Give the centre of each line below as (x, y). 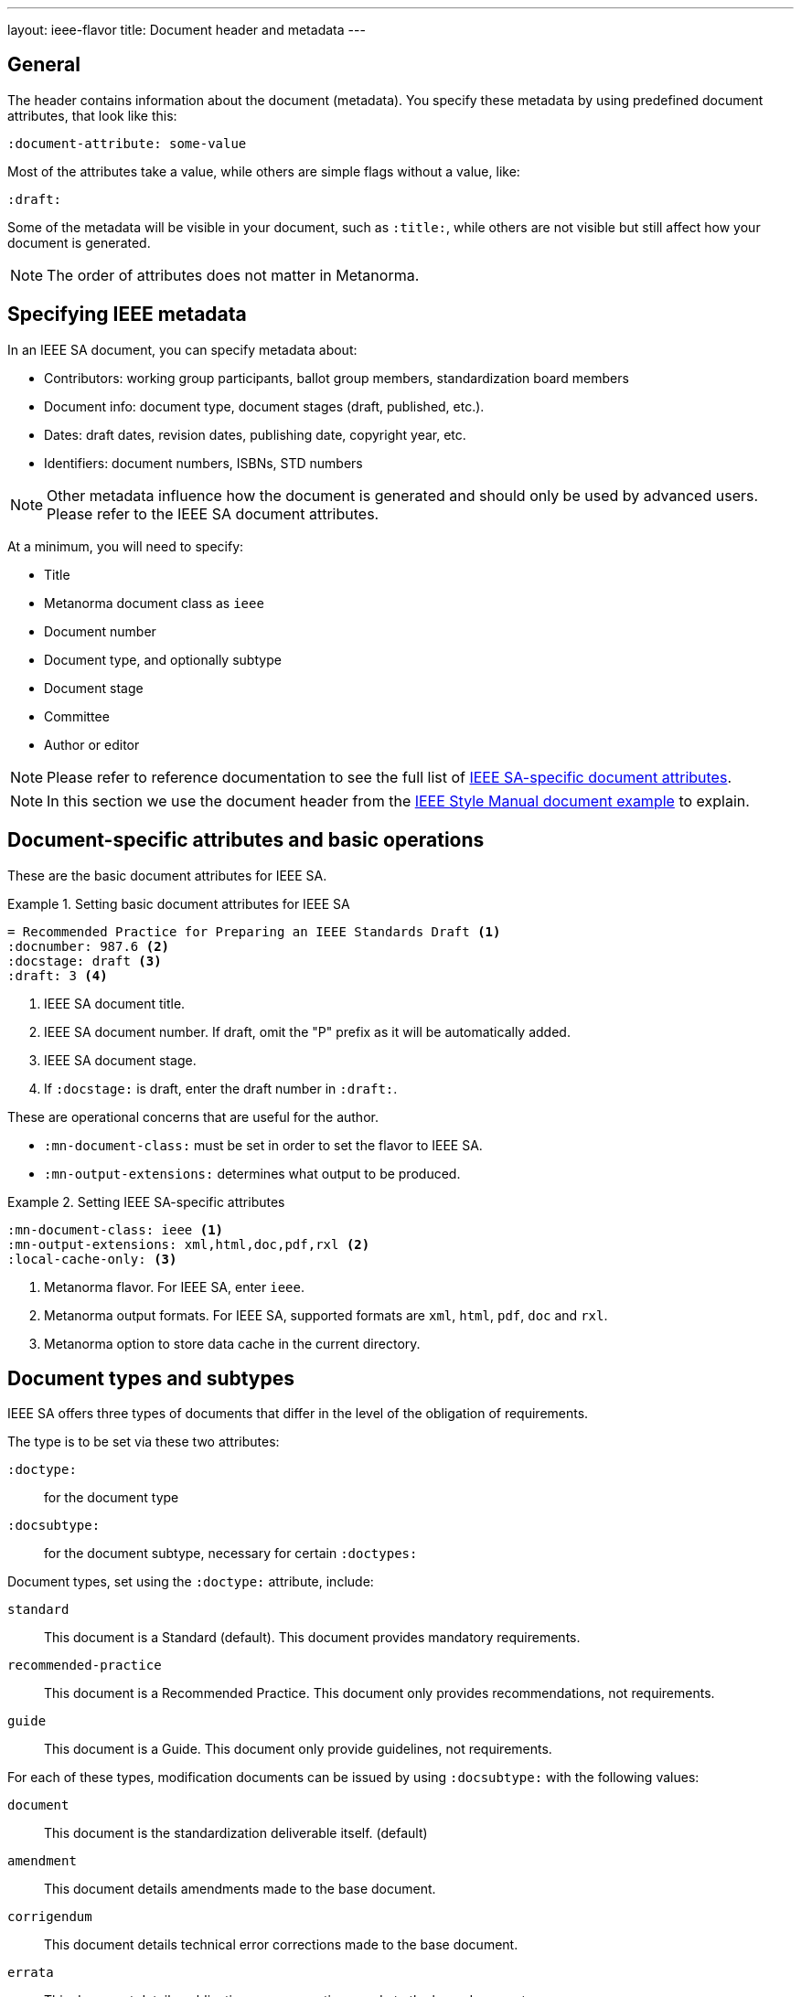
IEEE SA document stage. (120, 1060)
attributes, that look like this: (92, 115)
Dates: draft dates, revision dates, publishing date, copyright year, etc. (255, 434)
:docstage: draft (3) (85, 961)
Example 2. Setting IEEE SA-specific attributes (146, 1201)
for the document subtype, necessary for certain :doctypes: (231, 1554)
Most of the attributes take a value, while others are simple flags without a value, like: (264, 171)
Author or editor (92, 744)
